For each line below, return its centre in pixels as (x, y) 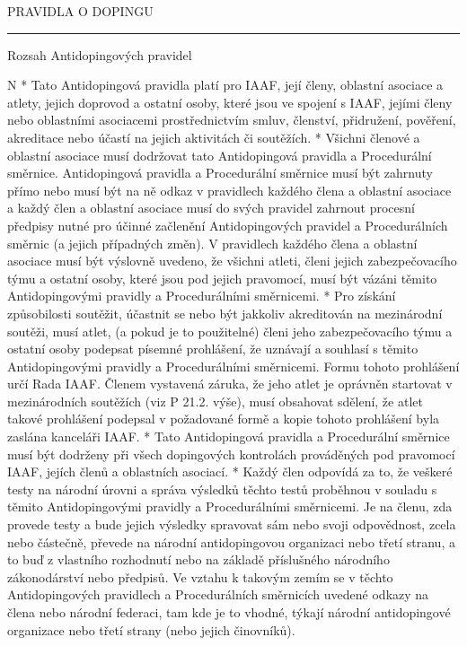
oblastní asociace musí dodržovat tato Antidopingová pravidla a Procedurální (220, 155)
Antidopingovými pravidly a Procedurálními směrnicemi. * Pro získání (202, 296)
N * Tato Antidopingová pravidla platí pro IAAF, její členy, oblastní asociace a (225, 85)
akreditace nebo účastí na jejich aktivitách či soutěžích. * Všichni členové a (214, 137)
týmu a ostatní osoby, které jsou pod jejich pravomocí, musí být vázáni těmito (222, 278)
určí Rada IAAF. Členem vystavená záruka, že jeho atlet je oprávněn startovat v (230, 384)
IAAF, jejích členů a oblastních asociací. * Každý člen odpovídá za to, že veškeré (230, 471)
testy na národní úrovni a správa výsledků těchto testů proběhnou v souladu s (222, 489)
